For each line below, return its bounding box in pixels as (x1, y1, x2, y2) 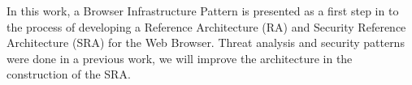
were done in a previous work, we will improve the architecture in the (7, 49, 353, 66)
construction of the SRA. (7, 66, 131, 83)
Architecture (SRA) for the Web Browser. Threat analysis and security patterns (7, 34, 405, 51)
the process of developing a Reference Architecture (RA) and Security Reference (7, 18, 406, 35)
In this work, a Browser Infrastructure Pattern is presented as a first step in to (7, 2, 399, 19)
